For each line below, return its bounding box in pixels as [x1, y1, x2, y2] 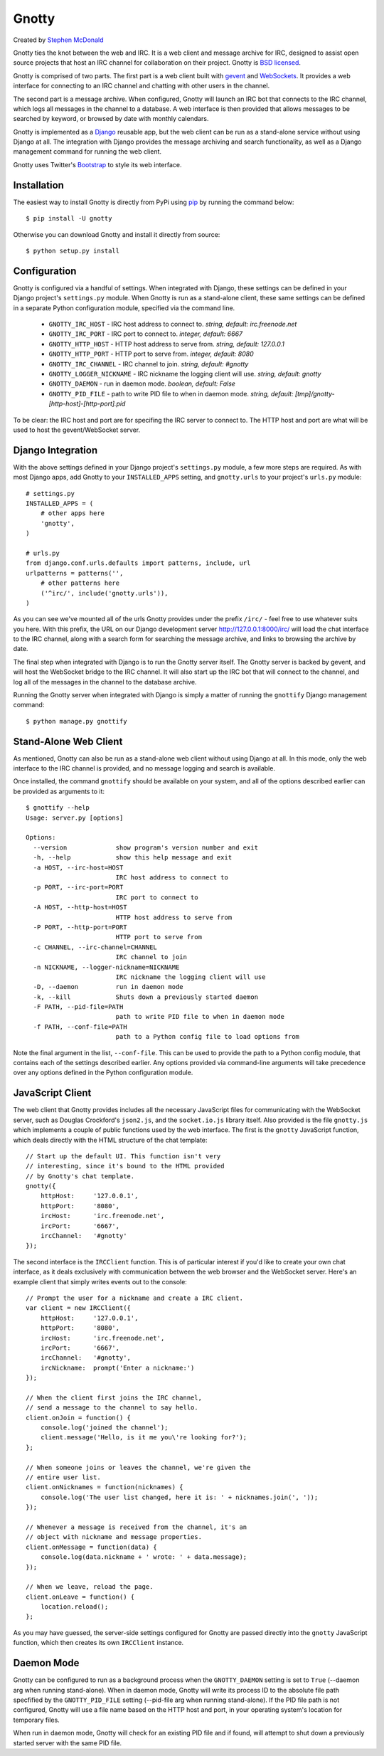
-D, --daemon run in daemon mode [33, 983, 184, 991]
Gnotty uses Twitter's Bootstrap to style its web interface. [13, 160, 182, 169]
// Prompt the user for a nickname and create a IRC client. [26, 1294, 243, 1302]
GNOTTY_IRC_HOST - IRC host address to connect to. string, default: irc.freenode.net [48, 320, 297, 328]
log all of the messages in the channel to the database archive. [13, 677, 197, 686]
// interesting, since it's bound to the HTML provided [26, 1162, 225, 1170]
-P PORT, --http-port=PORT [33, 923, 127, 931]
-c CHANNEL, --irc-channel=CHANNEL [33, 943, 158, 951]
